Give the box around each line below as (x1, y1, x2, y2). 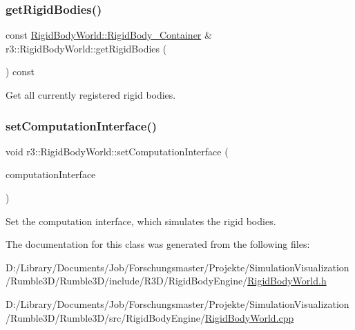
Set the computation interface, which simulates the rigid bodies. (6, 213, 276, 228)
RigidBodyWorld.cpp (204, 310, 294, 324)
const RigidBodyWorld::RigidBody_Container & (6, 28, 212, 42)
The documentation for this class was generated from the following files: (6, 237, 310, 251)
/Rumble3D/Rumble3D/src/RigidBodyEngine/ (6, 310, 205, 324)
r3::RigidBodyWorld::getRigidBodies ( (6, 41, 167, 55)
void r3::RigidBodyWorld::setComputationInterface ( (6, 144, 229, 158)
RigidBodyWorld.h (247, 273, 327, 288)
